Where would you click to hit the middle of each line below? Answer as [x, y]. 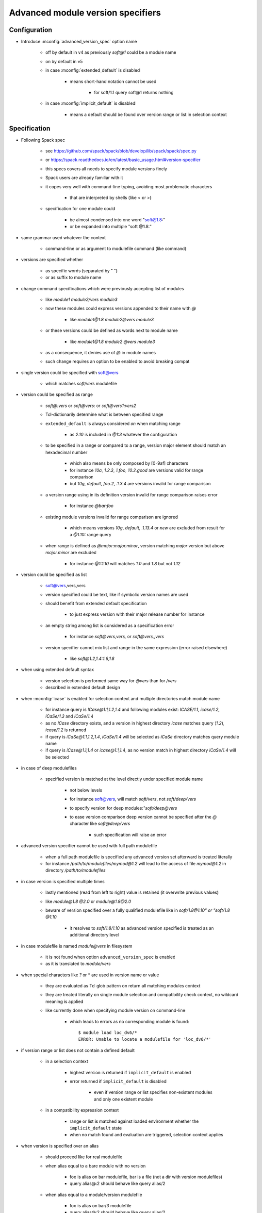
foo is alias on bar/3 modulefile [100, 1206]
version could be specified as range [57, 394]
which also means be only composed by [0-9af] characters [129, 463]
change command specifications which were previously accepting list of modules [103, 288]
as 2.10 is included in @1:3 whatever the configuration [123, 435]
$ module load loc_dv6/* [108, 1033]
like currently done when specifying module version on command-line [115, 1010]
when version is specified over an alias [60, 1146]
